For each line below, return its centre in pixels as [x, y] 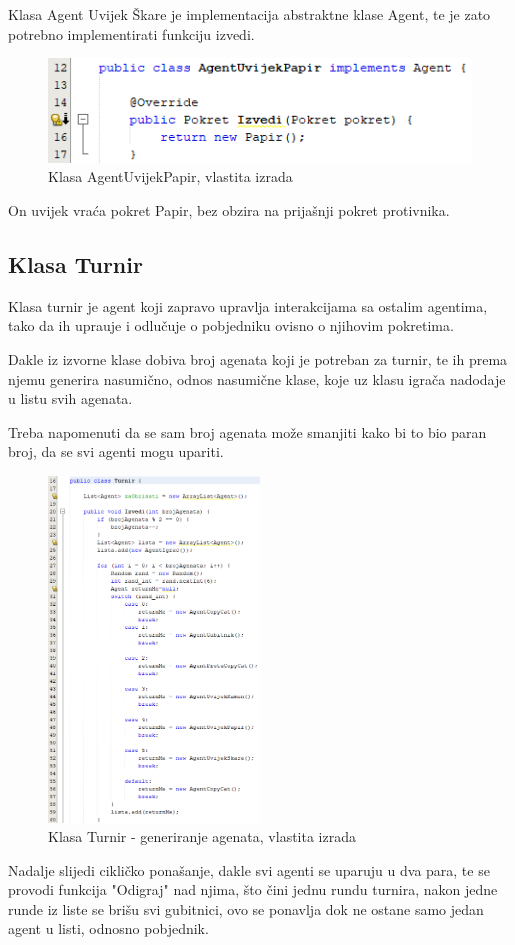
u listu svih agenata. [70, 398]
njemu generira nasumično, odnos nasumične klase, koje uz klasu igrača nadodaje [257, 378]
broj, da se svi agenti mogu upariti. [116, 451]
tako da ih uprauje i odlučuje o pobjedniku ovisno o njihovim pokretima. [231, 325]
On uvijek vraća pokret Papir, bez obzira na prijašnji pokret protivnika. [229, 209]
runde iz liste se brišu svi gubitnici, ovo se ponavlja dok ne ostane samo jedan [246, 908]
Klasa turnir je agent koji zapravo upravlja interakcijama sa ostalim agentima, [248, 305]
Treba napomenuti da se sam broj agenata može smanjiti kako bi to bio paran [247, 431]
